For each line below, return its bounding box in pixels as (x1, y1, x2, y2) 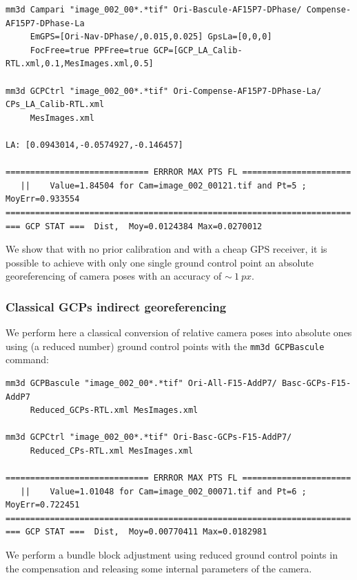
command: (6, 352, 49, 367)
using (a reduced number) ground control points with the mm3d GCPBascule (6, 338, 325, 353)
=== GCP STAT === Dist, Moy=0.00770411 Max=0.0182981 (6, 527, 267, 537)
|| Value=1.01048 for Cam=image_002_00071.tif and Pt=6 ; (20, 486, 307, 496)
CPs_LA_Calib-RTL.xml (6, 99, 105, 110)
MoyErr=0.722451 (6, 500, 80, 510)
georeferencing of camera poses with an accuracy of (6, 269, 222, 283)
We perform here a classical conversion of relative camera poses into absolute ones (6, 325, 352, 340)
